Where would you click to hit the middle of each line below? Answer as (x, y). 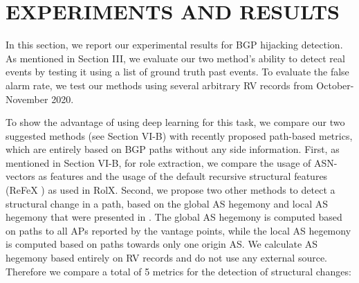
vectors (20, 176)
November (27, 99)
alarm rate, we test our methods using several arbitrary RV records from (159, 85)
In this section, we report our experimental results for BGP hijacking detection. (174, 45)
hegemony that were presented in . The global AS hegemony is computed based (174, 217)
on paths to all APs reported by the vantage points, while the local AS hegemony (178, 230)
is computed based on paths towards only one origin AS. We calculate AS (162, 244)
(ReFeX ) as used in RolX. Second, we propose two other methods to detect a (171, 190)
